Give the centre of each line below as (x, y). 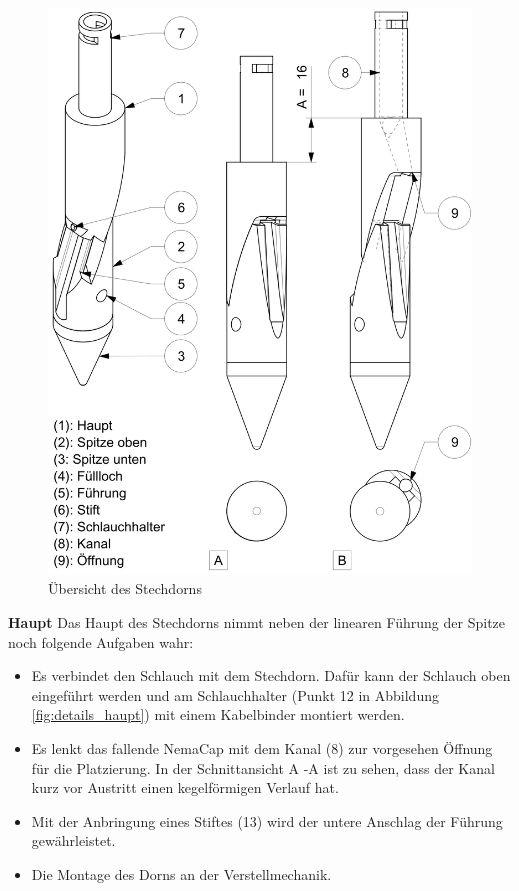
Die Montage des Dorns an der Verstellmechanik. (181, 873)
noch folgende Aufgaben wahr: (101, 641)
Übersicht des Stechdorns (125, 588)
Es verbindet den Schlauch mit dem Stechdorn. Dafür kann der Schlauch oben (271, 675)
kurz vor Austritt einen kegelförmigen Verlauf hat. (185, 787)
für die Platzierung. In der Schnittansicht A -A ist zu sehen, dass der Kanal (263, 767)
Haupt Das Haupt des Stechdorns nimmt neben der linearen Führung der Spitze (257, 621)
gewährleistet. (73, 840)
